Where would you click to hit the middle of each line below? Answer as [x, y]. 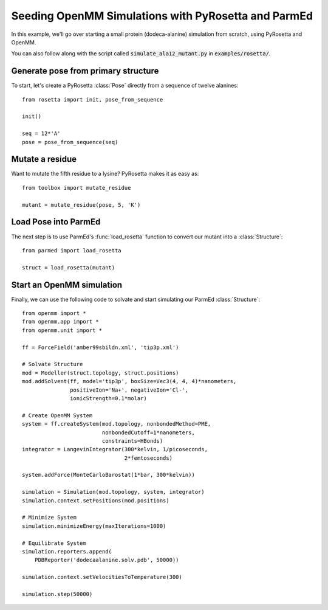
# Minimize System [50, 518]
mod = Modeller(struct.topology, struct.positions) [101, 373]
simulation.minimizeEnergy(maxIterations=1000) [94, 526]
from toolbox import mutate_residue [77, 188]
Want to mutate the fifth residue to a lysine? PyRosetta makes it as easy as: [105, 174]
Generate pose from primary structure [85, 71]
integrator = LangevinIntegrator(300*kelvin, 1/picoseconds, [115, 449]
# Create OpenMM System [57, 415]
